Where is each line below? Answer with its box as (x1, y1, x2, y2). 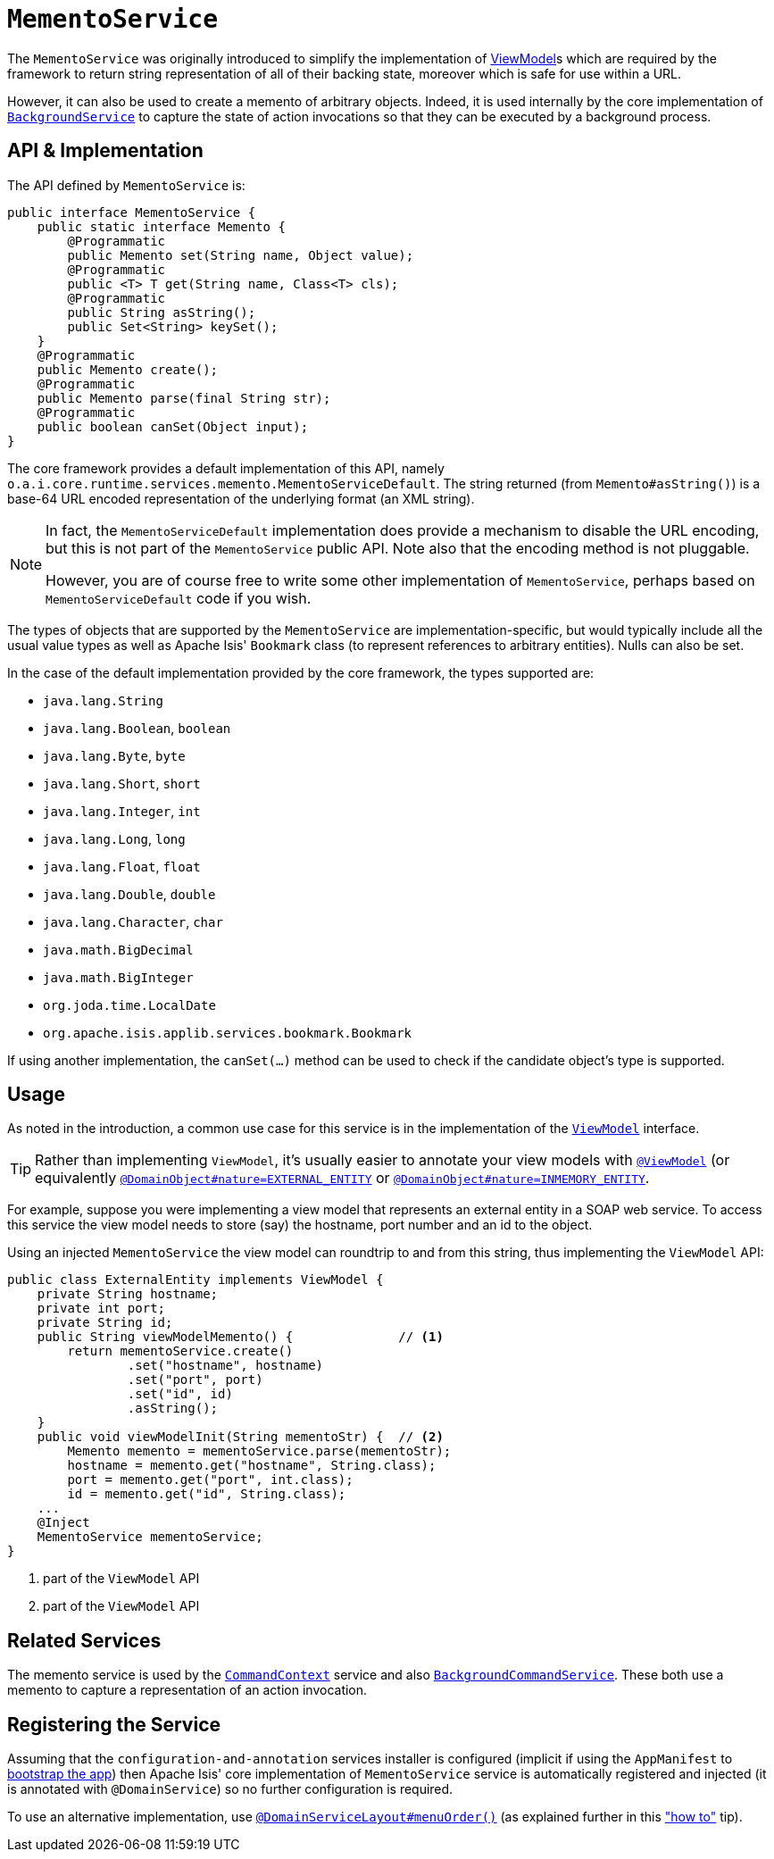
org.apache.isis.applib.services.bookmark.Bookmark (43, 1025, 412, 1040)
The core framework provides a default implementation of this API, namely (7, 460, 445, 476)
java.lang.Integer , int (43, 803, 201, 819)
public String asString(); (67, 304, 256, 320)
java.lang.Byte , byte (43, 747, 186, 763)
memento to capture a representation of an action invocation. (7, 1682, 368, 1698)
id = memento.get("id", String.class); (67, 1487, 346, 1502)
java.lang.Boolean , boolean (43, 720, 231, 736)
